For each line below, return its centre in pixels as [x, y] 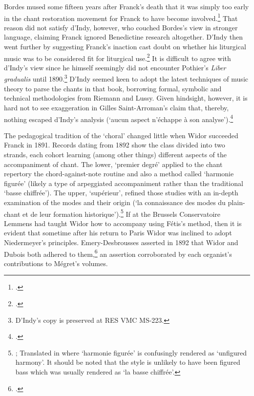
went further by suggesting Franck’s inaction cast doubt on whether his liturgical [125, 47]
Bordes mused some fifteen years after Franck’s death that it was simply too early [127, 6]
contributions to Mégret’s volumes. [56, 263]
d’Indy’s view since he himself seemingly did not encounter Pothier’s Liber [115, 67]
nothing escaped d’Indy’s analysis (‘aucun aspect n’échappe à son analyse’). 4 [119, 118]
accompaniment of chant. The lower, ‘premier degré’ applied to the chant [113, 164]
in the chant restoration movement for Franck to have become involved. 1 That [121, 17]
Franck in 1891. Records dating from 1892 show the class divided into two [115, 145]
